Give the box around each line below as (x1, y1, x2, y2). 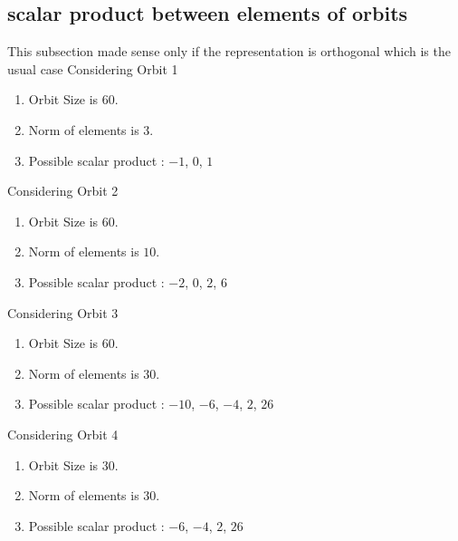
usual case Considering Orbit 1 (7, 59, 178, 78)
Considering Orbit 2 (7, 181, 119, 200)
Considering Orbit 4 (7, 424, 119, 443)
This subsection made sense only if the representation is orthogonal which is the (7, 42, 451, 61)
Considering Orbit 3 (7, 303, 119, 322)
